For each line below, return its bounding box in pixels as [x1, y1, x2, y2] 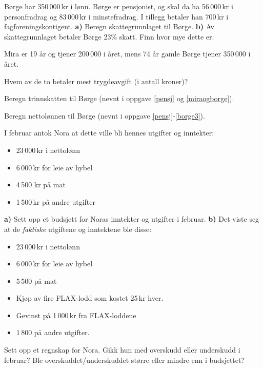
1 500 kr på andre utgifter [16, 196, 95, 207]
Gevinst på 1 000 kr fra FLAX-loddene [16, 309, 136, 320]
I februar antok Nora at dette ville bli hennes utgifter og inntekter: [4, 127, 214, 138]
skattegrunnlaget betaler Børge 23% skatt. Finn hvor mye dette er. [4, 31, 214, 42]
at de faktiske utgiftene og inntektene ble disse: [4, 223, 152, 234]
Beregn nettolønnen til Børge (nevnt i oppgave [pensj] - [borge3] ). [4, 110, 205, 121]
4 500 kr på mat [16, 179, 66, 190]
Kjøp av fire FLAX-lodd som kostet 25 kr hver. [16, 293, 164, 303]
